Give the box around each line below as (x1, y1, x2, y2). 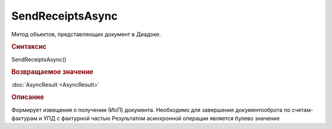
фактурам (11, 115, 38, 122)
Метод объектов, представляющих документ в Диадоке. (11, 31, 161, 38)
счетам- (291, 106, 314, 113)
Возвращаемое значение (11, 68, 93, 76)
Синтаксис (11, 43, 47, 51)
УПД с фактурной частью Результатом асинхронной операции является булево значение (43, 115, 280, 122)
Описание (11, 93, 44, 101)
